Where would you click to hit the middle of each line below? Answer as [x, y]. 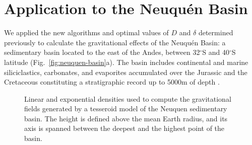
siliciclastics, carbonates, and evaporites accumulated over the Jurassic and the [126, 72]
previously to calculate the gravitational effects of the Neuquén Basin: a [115, 42]
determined [216, 32]
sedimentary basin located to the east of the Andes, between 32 [102, 52]
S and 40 [216, 52]
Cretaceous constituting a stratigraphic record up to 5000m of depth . [112, 82]
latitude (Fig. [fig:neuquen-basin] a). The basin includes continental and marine [126, 62]
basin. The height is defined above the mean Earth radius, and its [126, 118]
